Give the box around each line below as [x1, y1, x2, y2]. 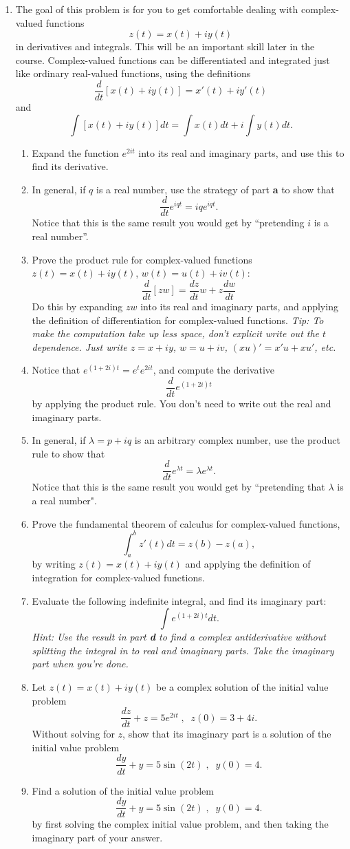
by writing [32, 557, 76, 571]
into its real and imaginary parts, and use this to [138, 145, 344, 160]
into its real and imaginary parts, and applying [140, 299, 338, 313]
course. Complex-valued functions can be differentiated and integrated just [15, 52, 330, 67]
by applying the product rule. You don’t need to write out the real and [32, 396, 331, 410]
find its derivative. [32, 159, 109, 173]
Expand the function [32, 145, 119, 160]
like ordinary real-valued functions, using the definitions [15, 66, 251, 80]
